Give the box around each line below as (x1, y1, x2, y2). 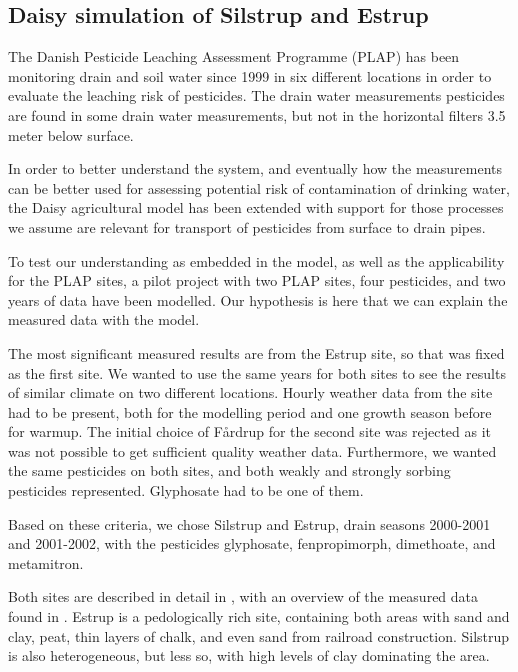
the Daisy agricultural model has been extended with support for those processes (8, 197, 504, 218)
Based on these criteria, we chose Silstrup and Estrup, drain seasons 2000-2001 (8, 513, 491, 534)
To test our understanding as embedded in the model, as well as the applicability (8, 250, 505, 271)
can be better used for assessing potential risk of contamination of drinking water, (8, 177, 510, 198)
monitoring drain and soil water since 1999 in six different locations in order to (8, 65, 492, 86)
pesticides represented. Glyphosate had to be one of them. (8, 480, 364, 501)
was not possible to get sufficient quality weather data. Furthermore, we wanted (8, 440, 497, 461)
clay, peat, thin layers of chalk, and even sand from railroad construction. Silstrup (8, 625, 510, 646)
